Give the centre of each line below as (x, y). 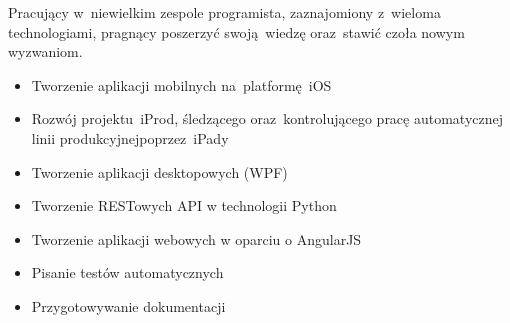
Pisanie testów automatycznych (127, 272)
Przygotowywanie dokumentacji (128, 305)
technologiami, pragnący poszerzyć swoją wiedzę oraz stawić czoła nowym (236, 31)
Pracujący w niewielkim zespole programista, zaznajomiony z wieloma (224, 12)
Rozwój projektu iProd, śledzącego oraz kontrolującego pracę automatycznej (267, 118)
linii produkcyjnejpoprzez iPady (130, 137)
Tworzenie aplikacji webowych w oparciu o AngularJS (196, 238)
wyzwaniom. (45, 51)
